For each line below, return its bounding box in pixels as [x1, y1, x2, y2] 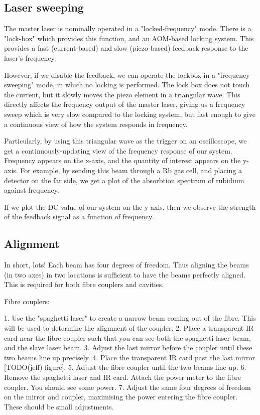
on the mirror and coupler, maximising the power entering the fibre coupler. [4, 391, 238, 402]
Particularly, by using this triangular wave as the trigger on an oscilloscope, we [4, 135, 247, 146]
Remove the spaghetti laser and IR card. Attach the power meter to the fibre [4, 372, 241, 382]
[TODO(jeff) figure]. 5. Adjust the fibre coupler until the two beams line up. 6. [4, 362, 246, 372]
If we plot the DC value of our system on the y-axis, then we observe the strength [4, 201, 256, 212]
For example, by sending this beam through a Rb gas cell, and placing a [20, 165, 242, 175]
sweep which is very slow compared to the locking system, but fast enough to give [4, 108, 255, 119]
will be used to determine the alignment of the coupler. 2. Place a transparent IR [4, 323, 254, 333]
